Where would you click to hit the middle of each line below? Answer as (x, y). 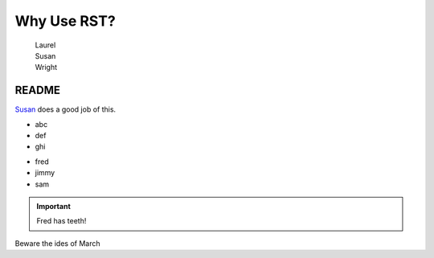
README (37, 90)
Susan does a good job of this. (66, 109)
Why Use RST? (65, 21)
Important (54, 206)
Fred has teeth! (61, 221)
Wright (46, 68)
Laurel (45, 45)
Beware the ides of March (57, 243)
